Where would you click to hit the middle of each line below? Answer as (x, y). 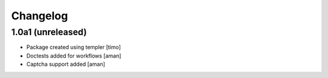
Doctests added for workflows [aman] (74, 56)
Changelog (39, 16)
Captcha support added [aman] (66, 64)
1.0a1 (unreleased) (49, 32)
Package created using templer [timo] (74, 47)
